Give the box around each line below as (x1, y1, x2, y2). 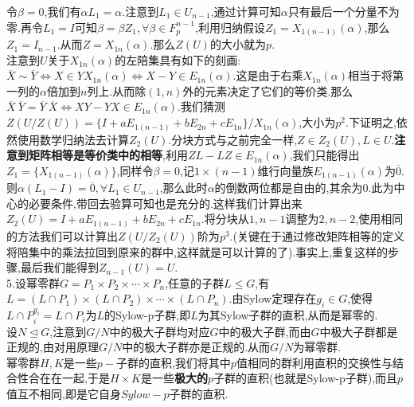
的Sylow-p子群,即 (104, 307, 191, 323)
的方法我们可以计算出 (6, 228, 118, 244)
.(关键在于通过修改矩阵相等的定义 (229, 228, 404, 244)
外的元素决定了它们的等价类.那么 (182, 82, 353, 99)
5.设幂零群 (6, 274, 60, 291)
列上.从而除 (87, 82, 146, 99)
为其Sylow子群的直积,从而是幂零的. (197, 307, 378, 323)
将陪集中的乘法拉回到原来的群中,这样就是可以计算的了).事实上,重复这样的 (6, 243, 389, 260)
